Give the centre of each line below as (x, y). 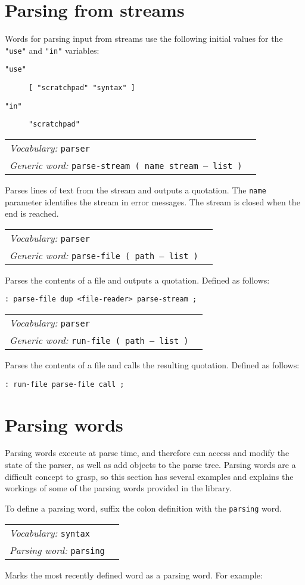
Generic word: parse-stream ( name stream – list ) (126, 165)
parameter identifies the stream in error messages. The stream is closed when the (152, 201)
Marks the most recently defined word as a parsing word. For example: (134, 575)
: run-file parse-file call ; (65, 384)
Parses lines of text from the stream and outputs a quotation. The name (136, 190)
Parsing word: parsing (57, 550)
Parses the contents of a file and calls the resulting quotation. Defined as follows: (152, 365)
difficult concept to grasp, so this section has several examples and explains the (149, 476)
